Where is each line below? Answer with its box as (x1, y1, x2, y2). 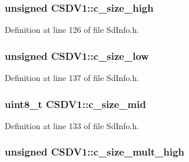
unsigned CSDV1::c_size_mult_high (5, 144, 185, 159)
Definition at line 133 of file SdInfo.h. (5, 119, 140, 131)
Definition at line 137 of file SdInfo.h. (5, 72, 140, 84)
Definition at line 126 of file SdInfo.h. (5, 23, 140, 36)
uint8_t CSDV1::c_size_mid (5, 96, 146, 111)
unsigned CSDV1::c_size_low (5, 48, 149, 63)
